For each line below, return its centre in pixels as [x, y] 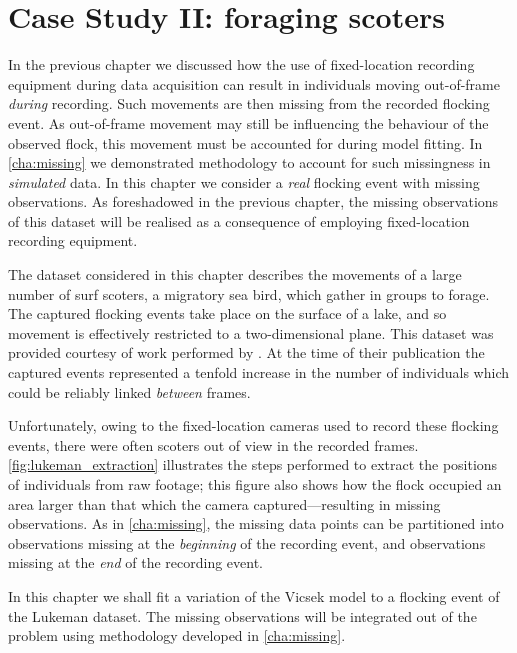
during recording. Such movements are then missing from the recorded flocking [249, 103]
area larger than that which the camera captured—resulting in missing [224, 503]
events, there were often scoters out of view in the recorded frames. [213, 444]
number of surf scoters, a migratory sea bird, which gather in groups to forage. [249, 293]
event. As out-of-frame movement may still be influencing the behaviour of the [248, 122]
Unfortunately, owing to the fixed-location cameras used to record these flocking [253, 425]
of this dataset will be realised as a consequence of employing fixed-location [239, 220]
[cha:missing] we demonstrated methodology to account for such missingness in [249, 162]
